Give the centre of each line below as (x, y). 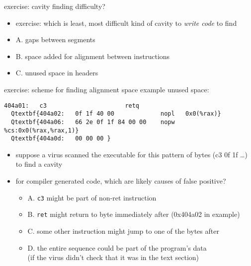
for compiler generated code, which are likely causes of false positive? (121, 181)
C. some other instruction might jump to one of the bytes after (123, 231)
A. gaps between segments (55, 39)
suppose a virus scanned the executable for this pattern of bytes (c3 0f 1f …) (131, 154)
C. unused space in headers (57, 73)
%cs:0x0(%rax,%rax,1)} (42, 130)
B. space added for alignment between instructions (93, 56)
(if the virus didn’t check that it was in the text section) (113, 257)
